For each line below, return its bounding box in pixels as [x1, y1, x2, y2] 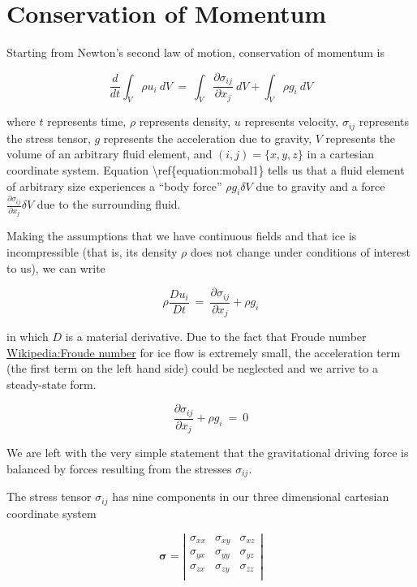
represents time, [47, 113, 127, 130]
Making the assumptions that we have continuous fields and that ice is [6, 227, 357, 244]
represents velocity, [244, 113, 339, 130]
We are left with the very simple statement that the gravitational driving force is [6, 444, 409, 461]
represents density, [139, 113, 231, 130]
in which [6, 328, 49, 345]
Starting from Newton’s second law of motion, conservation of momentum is [6, 44, 385, 61]
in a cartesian [307, 145, 375, 162]
